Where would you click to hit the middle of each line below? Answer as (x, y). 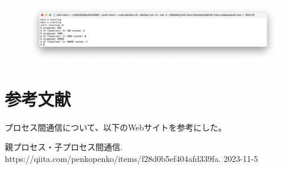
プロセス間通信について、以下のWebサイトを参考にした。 (116, 127)
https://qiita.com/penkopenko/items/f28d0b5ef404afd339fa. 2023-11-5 (131, 158)
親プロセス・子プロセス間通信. (64, 147)
